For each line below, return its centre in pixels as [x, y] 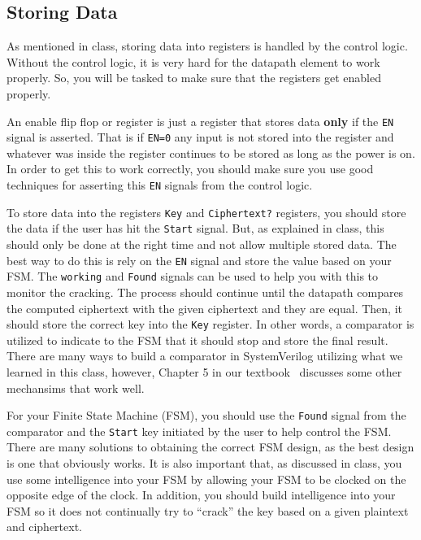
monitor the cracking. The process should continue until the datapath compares [205, 292]
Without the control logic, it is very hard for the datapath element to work [193, 61]
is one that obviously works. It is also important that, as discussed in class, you [204, 463]
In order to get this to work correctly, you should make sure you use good [190, 169]
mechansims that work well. [76, 388]
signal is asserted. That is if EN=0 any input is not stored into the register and [200, 137]
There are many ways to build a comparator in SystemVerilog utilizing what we [205, 356]
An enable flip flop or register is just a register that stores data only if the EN [200, 121]
